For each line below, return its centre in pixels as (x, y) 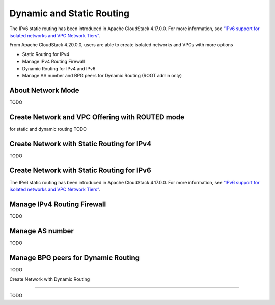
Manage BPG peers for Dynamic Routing (75, 257)
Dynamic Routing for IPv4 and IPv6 (59, 68)
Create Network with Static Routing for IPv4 (80, 143)
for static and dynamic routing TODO (48, 129)
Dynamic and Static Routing (70, 13)
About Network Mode (44, 90)
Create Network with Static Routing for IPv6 (80, 170)
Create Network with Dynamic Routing (50, 279)
